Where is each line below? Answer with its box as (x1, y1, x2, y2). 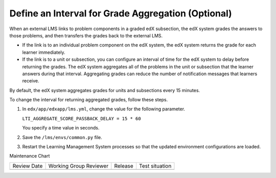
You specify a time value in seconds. (22, 125, 100, 131)
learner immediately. (22, 49, 65, 55)
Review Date (12, 162, 43, 169)
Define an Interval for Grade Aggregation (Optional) (9, 8, 232, 19)
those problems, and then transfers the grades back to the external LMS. (9, 32, 163, 38)
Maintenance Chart (9, 153, 50, 159)
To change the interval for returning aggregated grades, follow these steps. (9, 97, 168, 103)
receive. (22, 78, 39, 84)
